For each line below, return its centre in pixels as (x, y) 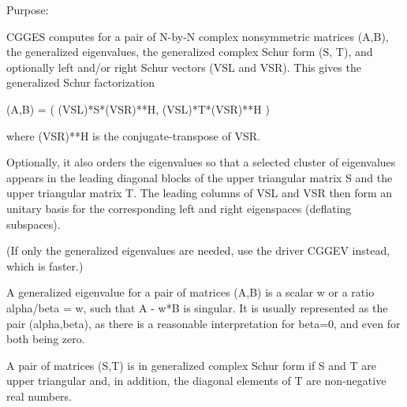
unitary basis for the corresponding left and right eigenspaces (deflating (179, 208)
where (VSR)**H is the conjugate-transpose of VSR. (133, 135)
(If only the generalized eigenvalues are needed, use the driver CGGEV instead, (198, 250)
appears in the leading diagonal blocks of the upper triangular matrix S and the (200, 177)
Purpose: (28, 9)
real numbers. (39, 396)
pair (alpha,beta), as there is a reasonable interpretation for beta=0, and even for (203, 323)
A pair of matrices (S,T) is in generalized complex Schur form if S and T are (191, 365)
